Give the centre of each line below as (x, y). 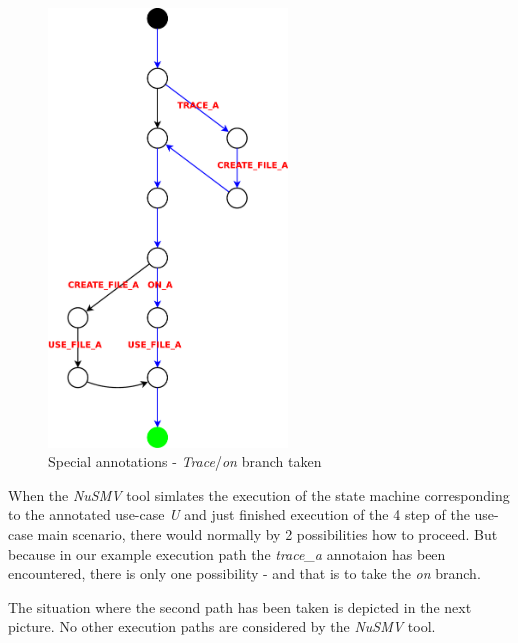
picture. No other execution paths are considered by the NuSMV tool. (222, 626)
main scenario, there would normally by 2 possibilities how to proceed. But (267, 534)
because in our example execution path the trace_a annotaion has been (227, 553)
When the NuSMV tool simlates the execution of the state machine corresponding (259, 494)
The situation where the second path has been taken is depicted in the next (240, 606)
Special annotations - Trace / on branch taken (185, 461)
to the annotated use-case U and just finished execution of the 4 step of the (239, 514)
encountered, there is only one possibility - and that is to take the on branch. (244, 573)
